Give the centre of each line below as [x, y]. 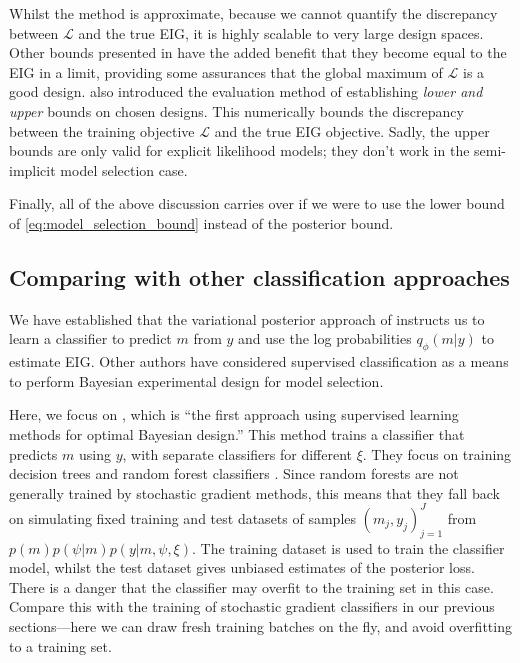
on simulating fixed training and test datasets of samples [183, 517]
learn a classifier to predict [90, 338]
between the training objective [102, 130]
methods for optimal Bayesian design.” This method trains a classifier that [237, 433]
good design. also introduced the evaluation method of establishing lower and [246, 91]
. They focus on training [437, 453]
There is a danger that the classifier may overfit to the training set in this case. [251, 586]
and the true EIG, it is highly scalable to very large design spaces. [281, 32]
